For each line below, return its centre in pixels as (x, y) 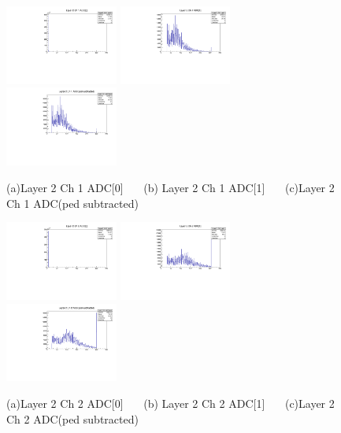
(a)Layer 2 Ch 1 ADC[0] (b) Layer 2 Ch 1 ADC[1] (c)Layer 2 (170, 187)
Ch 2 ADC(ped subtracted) (72, 418)
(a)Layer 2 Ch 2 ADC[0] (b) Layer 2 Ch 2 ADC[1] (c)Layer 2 (170, 403)
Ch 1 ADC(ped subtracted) (72, 203)
